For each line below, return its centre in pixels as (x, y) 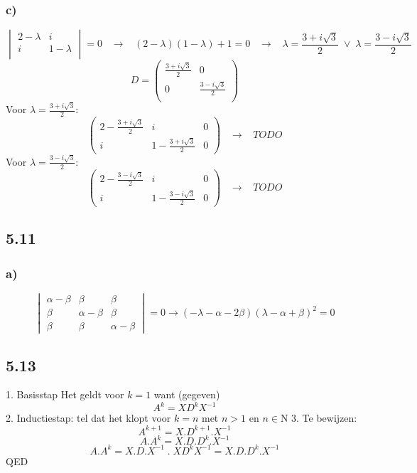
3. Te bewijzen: (324, 418)
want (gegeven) (187, 394)
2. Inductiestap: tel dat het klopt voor (88, 418)
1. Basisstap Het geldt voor (65, 394)
